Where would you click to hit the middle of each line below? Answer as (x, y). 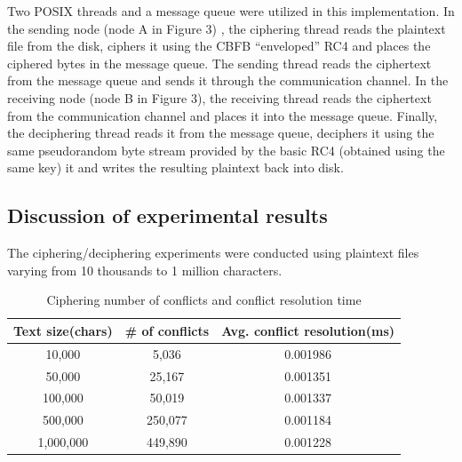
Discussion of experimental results (167, 215)
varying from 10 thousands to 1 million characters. (145, 270)
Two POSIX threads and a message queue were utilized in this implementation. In (231, 11)
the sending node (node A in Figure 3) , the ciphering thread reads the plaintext (227, 28)
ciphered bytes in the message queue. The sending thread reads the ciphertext (219, 63)
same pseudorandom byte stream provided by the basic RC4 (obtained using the (226, 150)
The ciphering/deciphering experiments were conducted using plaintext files (213, 253)
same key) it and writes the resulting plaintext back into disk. (175, 167)
